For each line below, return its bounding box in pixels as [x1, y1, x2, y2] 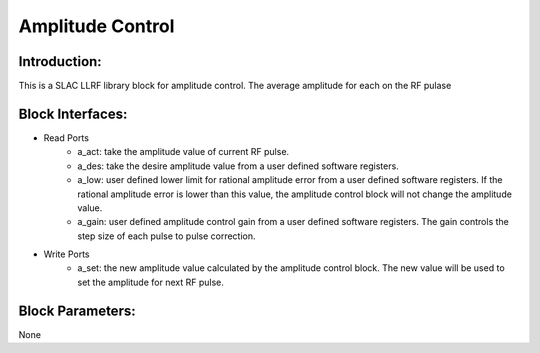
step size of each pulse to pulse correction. [77, 230, 256, 242]
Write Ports [43, 248, 90, 260]
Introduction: [18, 53, 102, 70]
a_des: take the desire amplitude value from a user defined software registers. [77, 160, 399, 172]
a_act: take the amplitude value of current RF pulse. [77, 146, 290, 158]
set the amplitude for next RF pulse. [77, 276, 225, 288]
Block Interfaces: [18, 105, 128, 122]
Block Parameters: [18, 302, 136, 319]
